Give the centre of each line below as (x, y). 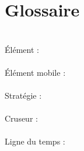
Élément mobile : (35, 72)
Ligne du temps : (35, 141)
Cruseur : (21, 118)
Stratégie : (23, 95)
